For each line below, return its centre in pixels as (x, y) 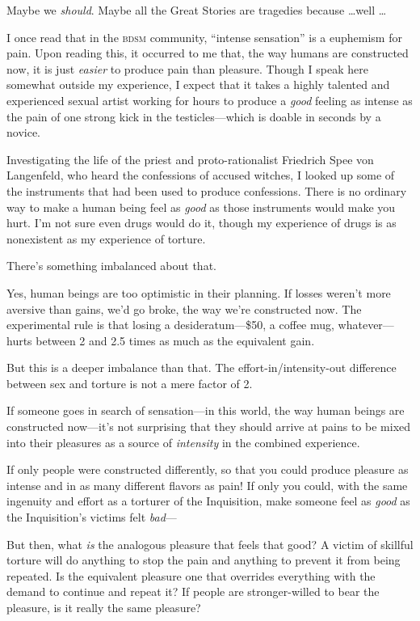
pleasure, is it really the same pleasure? (104, 607)
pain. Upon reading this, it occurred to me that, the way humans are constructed (208, 53)
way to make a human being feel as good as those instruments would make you (201, 207)
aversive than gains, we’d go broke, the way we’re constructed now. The (184, 308)
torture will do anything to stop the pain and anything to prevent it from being (204, 560)
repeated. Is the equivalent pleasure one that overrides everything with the (191, 575)
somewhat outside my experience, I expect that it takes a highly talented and (198, 84)
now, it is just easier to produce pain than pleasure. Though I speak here (187, 68)
